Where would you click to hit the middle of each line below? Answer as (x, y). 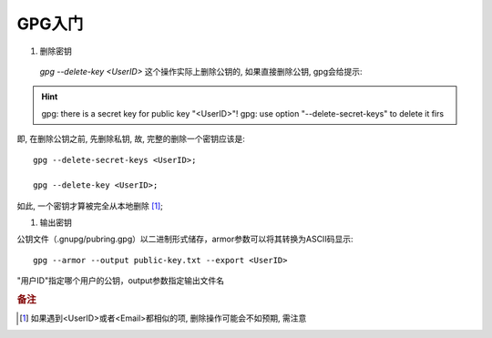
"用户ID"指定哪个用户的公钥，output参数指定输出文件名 (121, 281)
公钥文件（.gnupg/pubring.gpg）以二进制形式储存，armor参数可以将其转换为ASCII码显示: (185, 239)
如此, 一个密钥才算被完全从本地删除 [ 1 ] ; (90, 206)
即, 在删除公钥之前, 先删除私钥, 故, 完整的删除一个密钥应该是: (131, 139)
